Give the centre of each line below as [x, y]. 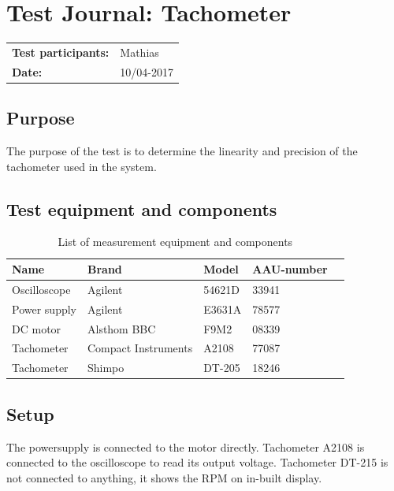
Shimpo [106, 368]
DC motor [37, 328]
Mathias [139, 52]
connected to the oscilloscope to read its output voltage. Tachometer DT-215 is [197, 462]
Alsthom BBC [121, 328]
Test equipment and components [142, 208]
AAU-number [290, 269]
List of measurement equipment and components [175, 242]
